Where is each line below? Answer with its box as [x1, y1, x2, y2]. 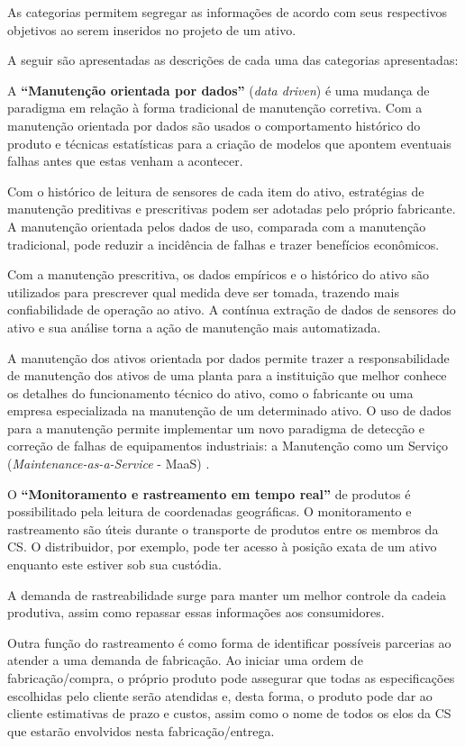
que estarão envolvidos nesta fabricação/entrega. [7, 721, 275, 740]
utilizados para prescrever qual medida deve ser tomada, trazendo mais [7, 282, 399, 301]
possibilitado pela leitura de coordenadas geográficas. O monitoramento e [7, 502, 412, 521]
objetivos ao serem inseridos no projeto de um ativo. [7, 20, 296, 39]
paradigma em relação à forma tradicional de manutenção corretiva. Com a [7, 98, 423, 117]
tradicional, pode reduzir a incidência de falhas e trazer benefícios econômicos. [7, 234, 440, 253]
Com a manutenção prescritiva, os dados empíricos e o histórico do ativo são [7, 265, 430, 284]
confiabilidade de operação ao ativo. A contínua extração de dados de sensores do [7, 300, 456, 319]
